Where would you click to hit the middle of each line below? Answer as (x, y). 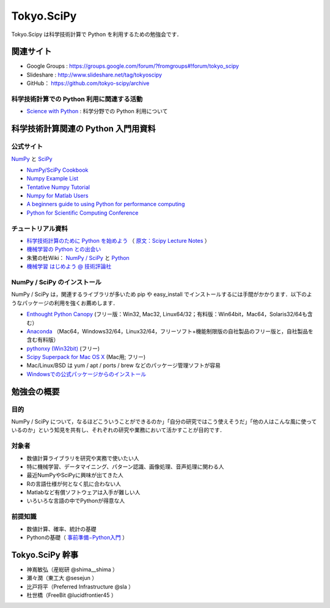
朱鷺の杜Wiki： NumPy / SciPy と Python (78, 258)
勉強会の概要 (35, 391)
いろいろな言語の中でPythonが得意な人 (76, 501)
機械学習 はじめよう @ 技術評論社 (69, 267)
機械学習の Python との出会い (64, 249)
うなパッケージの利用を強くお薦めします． (65, 303)
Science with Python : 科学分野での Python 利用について (97, 111)
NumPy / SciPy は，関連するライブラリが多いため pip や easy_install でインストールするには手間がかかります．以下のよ (162, 294)
